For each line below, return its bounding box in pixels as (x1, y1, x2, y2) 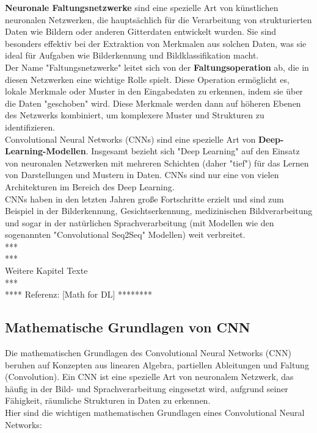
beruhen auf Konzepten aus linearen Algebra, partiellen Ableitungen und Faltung (5, 358, 309, 371)
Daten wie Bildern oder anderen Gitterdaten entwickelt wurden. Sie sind (5, 25, 277, 38)
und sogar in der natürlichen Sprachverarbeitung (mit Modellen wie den (5, 216, 274, 229)
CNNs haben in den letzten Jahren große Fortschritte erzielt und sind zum (5, 192, 284, 205)
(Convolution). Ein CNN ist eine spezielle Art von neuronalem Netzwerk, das (5, 370, 294, 383)
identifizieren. (5, 120, 56, 133)
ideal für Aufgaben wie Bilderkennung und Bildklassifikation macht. (5, 49, 259, 62)
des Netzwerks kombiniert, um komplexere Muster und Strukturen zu (5, 109, 264, 121)
